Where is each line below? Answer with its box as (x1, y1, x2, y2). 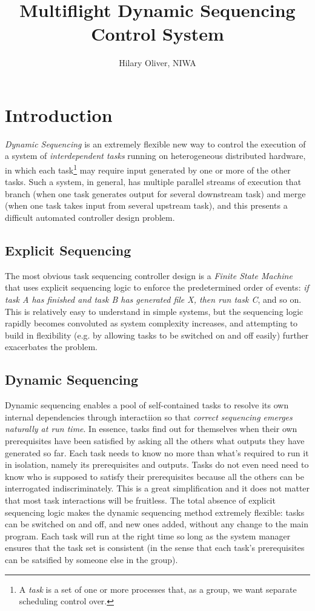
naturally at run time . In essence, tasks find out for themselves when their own (5, 422, 297, 435)
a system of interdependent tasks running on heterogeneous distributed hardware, (5, 149, 306, 162)
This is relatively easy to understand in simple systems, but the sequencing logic (5, 305, 303, 317)
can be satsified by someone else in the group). (5, 553, 178, 565)
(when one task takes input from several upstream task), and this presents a (5, 199, 288, 212)
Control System (91, 21, 224, 46)
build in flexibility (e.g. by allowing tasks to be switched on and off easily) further (5, 328, 309, 341)
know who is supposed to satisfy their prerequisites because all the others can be (5, 470, 304, 482)
